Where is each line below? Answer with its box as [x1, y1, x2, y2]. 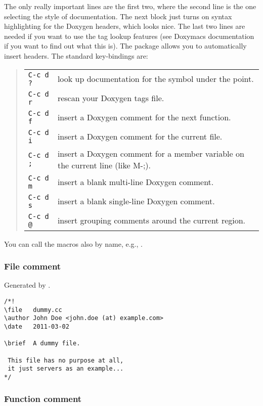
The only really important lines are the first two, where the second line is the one [4, 1, 256, 11]
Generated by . [4, 280, 51, 290]
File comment [4, 260, 61, 273]
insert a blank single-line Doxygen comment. [57, 195, 215, 207]
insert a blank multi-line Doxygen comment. [57, 176, 214, 188]
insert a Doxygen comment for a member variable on [57, 147, 244, 159]
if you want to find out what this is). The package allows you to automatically [4, 40, 247, 51]
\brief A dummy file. [4, 340, 80, 347]
